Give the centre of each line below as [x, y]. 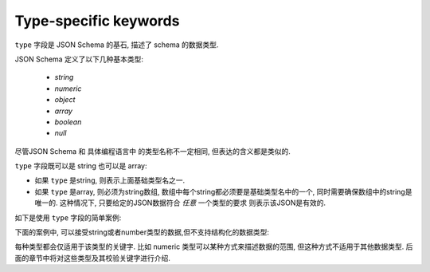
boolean [68, 122]
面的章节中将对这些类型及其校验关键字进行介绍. [93, 258]
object [65, 100]
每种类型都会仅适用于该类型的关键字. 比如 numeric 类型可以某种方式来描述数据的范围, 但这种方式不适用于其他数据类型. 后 [214, 246]
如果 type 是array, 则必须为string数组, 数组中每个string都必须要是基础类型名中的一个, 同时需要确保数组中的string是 [223, 191]
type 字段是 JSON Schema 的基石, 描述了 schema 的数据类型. [117, 45]
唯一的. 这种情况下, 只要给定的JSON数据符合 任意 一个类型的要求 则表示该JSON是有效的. [180, 203]
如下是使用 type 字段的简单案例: [68, 217]
